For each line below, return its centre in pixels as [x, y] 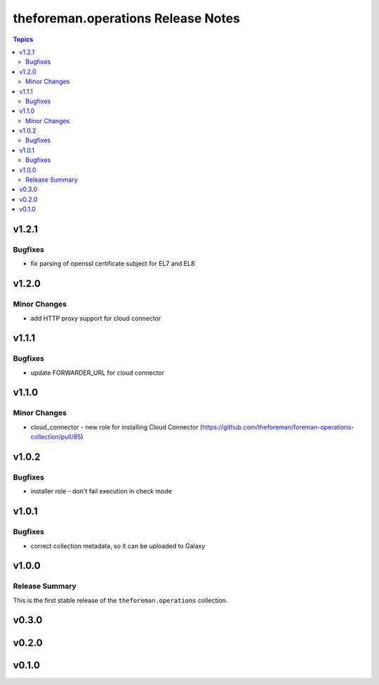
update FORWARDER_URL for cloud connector [98, 373]
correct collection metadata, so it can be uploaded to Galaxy [118, 546]
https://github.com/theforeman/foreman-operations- [278, 427]
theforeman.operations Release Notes [127, 18]
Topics [23, 39]
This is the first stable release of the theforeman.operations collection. [120, 600]
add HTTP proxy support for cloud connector [96, 318]
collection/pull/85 [56, 437]
